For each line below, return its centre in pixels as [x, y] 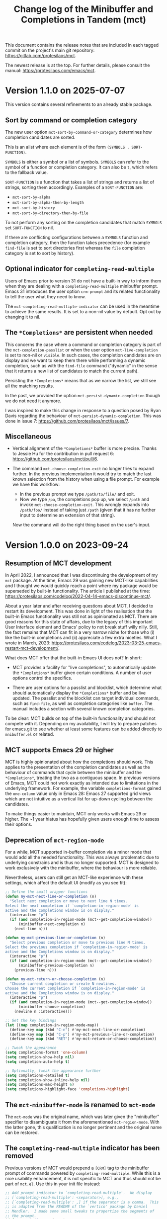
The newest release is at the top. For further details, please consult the [78, 65]
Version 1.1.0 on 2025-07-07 [65, 91]
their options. [19, 824]
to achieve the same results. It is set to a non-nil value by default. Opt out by [83, 311]
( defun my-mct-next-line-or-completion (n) [51, 896]
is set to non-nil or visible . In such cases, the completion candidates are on [83, 355]
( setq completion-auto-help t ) [38, 1062]
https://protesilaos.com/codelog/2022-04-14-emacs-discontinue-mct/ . [78, 596]
